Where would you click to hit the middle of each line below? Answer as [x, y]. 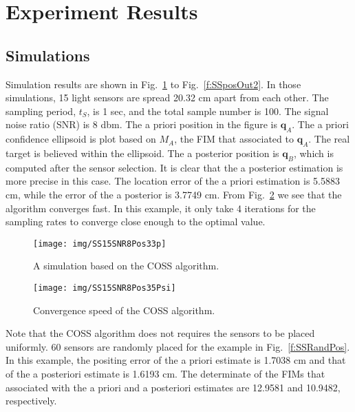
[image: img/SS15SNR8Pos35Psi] [105, 288]
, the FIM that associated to [234, 139]
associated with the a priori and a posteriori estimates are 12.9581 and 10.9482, [173, 387]
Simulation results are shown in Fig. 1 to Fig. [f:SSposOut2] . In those [153, 84]
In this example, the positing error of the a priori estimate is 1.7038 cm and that [176, 360]
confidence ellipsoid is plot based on [81, 139]
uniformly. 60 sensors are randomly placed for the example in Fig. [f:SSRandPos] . [178, 346]
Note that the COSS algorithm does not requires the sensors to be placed [160, 333]
